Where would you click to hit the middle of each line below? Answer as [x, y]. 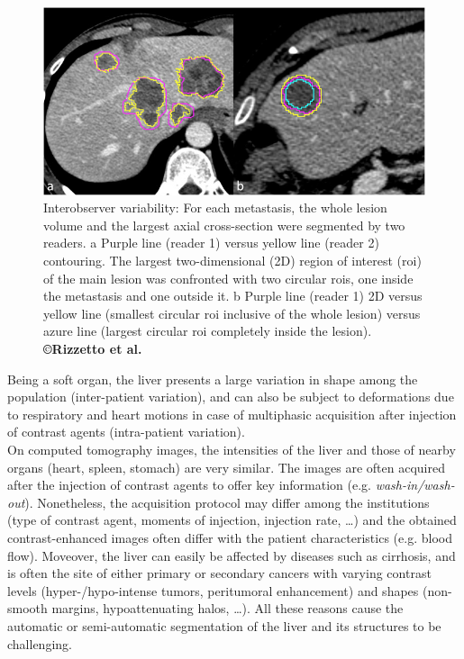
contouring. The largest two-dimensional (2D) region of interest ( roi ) [232, 261]
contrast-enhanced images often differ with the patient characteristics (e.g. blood [230, 537]
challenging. [40, 643]
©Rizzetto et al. [93, 349]
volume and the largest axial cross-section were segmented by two [224, 225]
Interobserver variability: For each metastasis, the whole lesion [215, 208]
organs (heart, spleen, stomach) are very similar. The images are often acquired [226, 467]
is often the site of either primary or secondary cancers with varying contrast [219, 573]
